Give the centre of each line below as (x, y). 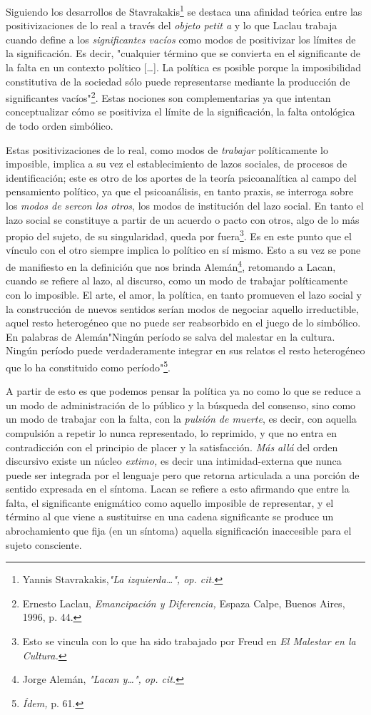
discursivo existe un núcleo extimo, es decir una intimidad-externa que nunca (174, 461)
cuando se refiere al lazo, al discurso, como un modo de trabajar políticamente (177, 281)
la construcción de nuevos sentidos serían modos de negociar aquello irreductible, (182, 308)
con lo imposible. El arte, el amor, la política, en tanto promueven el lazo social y (184, 294)
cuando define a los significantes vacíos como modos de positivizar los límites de (181, 39)
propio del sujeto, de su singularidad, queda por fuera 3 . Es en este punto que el (179, 235)
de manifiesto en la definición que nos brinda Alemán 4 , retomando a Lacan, (171, 266)
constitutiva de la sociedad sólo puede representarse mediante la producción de (178, 81)
